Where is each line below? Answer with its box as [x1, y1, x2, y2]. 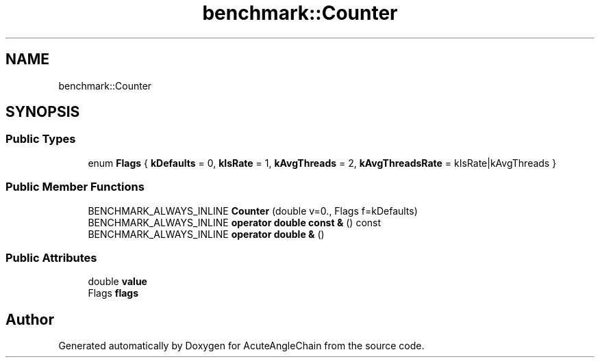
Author [5, 310, 54, 328]
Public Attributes [5, 250, 97, 265]
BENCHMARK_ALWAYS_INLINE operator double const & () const [88, 216, 382, 228]
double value [88, 275, 147, 288]
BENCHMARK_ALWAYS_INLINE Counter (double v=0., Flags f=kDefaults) [88, 204, 418, 217]
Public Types [5, 132, 76, 146]
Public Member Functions [5, 180, 145, 194]
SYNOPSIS [5, 103, 80, 121]
